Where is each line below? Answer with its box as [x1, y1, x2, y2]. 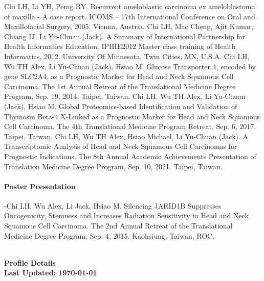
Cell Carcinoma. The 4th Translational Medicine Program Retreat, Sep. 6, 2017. [4, 121, 256, 132]
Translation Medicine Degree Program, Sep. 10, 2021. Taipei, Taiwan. [4, 161, 223, 171]
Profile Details [4, 257, 56, 268]
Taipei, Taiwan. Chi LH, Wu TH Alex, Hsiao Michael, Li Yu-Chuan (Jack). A [4, 131, 249, 141]
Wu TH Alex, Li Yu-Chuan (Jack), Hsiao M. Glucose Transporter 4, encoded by [4, 61, 256, 71]
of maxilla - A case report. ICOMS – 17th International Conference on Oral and [4, 11, 255, 21]
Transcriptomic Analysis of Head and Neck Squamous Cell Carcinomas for [4, 141, 237, 151]
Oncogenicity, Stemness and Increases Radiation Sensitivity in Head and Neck [4, 210, 249, 221]
